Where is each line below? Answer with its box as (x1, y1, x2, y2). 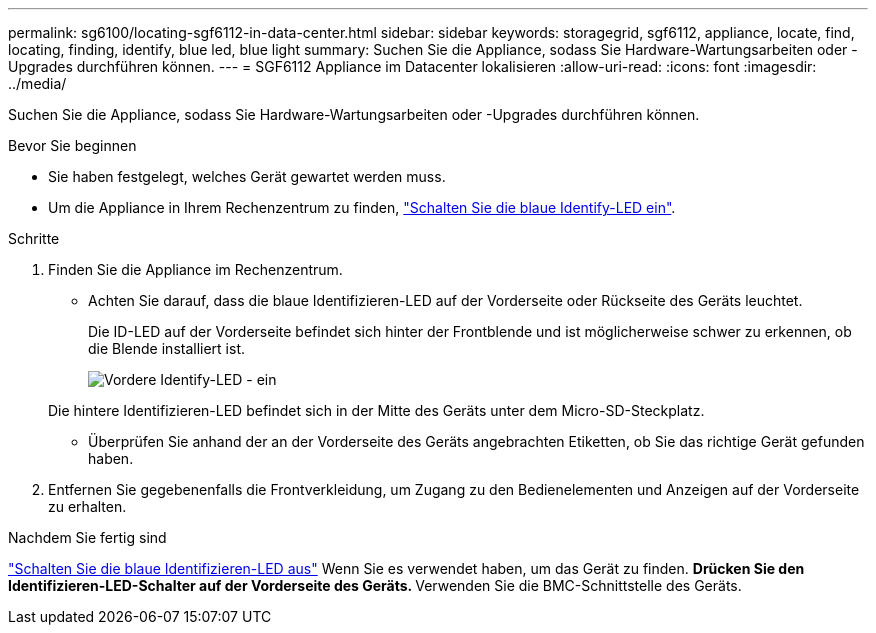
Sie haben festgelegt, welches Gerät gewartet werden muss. (48, 168, 446, 185)
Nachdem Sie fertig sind (8, 529, 167, 546)
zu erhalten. (48, 498, 127, 515)
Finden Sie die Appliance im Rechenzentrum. (48, 261, 343, 278)
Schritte (8, 230, 60, 247)
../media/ (8, 75, 67, 92)
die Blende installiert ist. (88, 340, 246, 357)
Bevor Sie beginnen (8, 137, 137, 154)
